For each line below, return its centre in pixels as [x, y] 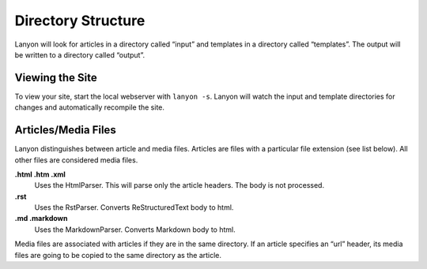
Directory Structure [80, 21]
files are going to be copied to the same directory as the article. [118, 255]
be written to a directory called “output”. [80, 54]
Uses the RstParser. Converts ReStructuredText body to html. [134, 207]
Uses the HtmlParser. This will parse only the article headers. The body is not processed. [179, 185]
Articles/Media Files [65, 130]
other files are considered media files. [76, 160]
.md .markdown [41, 219]
